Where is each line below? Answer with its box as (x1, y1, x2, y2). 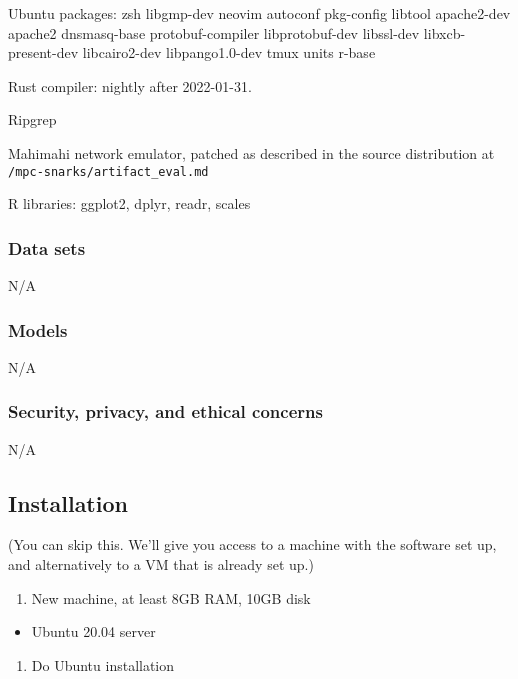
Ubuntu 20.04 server (31, 621, 156, 642)
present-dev (8, 42, 79, 63)
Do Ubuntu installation (31, 654, 175, 675)
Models (8, 317, 68, 342)
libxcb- (423, 22, 466, 43)
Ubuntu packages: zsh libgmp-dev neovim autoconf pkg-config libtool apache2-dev (8, 3, 511, 23)
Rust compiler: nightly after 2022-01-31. (8, 75, 252, 96)
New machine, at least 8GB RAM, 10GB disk (31, 587, 311, 608)
